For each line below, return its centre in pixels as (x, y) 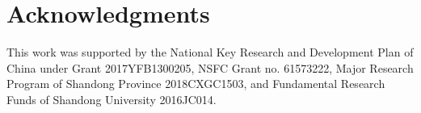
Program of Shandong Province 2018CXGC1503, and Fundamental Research (196, 84)
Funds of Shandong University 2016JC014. (112, 99)
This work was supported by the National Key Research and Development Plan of (210, 52)
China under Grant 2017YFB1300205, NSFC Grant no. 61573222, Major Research (210, 67)
